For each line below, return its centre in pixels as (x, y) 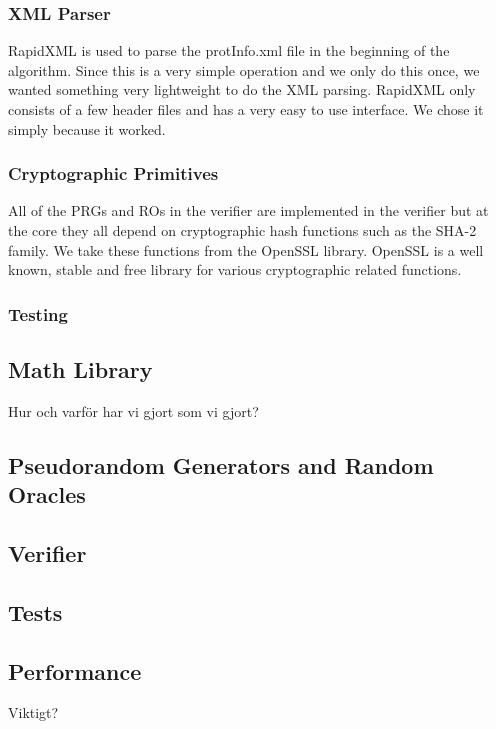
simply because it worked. (87, 128)
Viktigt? (33, 712)
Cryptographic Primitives (113, 173)
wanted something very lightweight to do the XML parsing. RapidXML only (242, 89)
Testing (38, 313)
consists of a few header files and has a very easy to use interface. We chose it (246, 109)
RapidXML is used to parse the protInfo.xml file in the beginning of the (229, 50)
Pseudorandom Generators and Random (221, 464)
